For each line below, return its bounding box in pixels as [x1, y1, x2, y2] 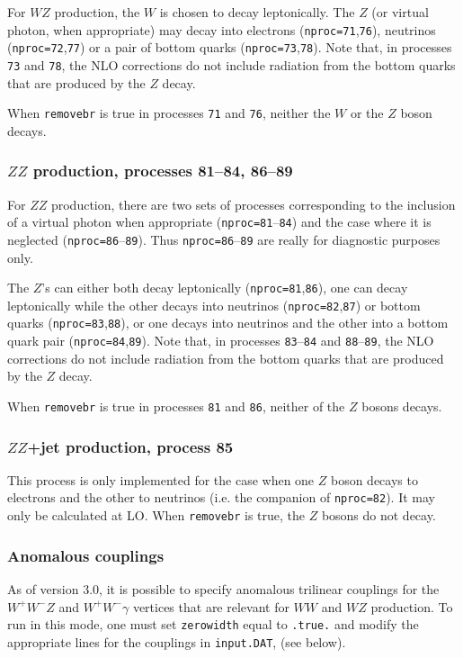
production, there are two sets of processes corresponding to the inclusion [50, 194, 456, 213]
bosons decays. [361, 396, 442, 415]
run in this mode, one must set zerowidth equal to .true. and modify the [7, 615, 419, 634]
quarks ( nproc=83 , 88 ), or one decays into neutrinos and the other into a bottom [7, 313, 449, 332]
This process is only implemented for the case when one [7, 470, 315, 489]
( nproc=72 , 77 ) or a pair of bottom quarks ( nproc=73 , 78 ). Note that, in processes [7, 38, 452, 57]
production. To [370, 597, 453, 616]
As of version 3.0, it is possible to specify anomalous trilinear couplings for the [7, 579, 440, 598]
